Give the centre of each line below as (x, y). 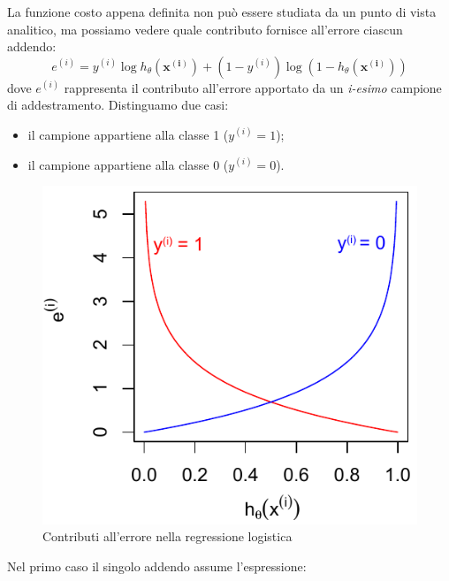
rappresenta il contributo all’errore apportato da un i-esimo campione (253, 87)
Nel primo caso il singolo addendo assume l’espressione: (157, 566)
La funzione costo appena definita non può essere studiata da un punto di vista (222, 11)
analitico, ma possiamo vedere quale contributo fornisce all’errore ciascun (205, 29)
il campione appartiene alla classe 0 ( (128, 164)
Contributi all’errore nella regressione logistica (167, 536)
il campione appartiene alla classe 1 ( (128, 134)
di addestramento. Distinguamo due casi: (118, 105)
